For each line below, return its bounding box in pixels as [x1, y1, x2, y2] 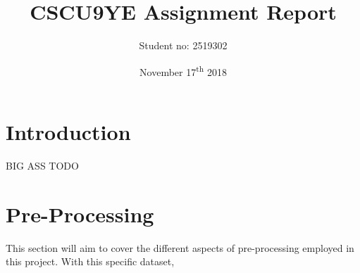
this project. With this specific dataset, [6, 254, 175, 269]
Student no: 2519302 [139, 38, 228, 53]
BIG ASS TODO [6, 158, 79, 172]
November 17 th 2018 [139, 62, 227, 79]
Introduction [6, 117, 131, 146]
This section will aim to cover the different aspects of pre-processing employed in [6, 240, 354, 255]
